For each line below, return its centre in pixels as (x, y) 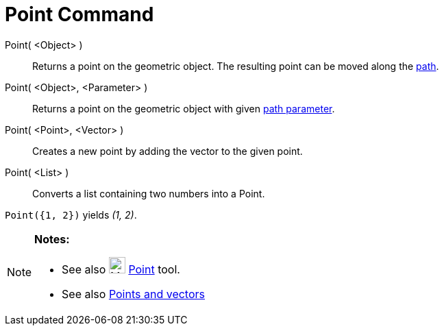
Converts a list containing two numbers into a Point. (149, 193)
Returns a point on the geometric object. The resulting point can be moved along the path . (236, 66)
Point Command (79, 14)
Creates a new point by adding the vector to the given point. (168, 151)
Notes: (52, 239)
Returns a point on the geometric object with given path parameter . (184, 108)
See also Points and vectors (133, 294)
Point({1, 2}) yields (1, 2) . (71, 214)
